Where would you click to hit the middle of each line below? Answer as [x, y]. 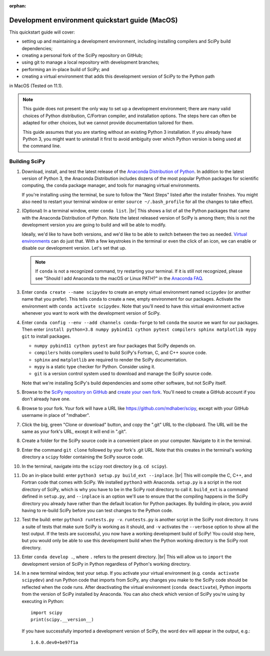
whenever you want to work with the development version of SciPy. [91, 313]
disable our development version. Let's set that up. [74, 248]
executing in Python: [43, 601]
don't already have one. [46, 399]
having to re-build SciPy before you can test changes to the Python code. [97, 510]
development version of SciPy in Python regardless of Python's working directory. [106, 564]
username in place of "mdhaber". [56, 415]
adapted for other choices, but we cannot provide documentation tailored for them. [108, 123]
